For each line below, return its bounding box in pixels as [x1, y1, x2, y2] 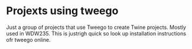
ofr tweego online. [6, 36, 51, 43]
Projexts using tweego [6, 4, 119, 18]
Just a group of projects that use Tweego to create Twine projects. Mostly [6, 24, 186, 31]
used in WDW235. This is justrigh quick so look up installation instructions [6, 30, 186, 37]
